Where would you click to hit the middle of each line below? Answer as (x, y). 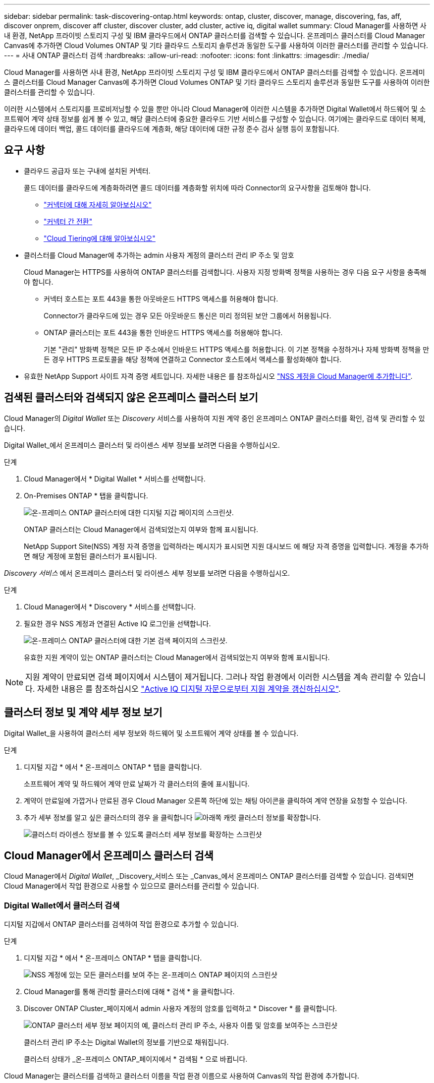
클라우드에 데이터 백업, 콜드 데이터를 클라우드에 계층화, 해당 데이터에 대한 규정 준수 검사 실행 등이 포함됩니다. (172, 129)
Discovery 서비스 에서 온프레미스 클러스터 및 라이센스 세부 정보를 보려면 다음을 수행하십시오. (147, 573)
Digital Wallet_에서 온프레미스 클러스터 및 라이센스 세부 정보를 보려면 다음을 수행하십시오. (142, 445)
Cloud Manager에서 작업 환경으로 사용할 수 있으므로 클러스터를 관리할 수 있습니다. (132, 886)
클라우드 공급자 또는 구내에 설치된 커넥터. (87, 171)
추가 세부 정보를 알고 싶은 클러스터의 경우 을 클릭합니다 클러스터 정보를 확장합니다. (172, 817)
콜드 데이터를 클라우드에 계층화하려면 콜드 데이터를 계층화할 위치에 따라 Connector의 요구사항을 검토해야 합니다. (197, 187)
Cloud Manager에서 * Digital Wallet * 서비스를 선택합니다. (115, 479)
